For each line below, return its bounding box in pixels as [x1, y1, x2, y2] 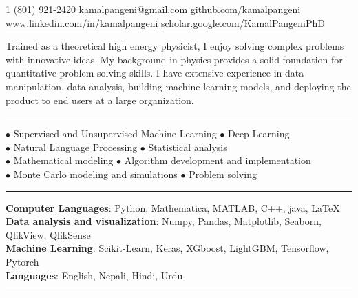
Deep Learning [227, 126, 290, 141]
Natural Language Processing [13, 139, 138, 154]
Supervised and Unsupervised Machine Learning [13, 126, 217, 141]
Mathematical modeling [13, 153, 114, 168]
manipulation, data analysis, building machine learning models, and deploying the [6, 79, 351, 93]
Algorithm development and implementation [124, 153, 311, 168]
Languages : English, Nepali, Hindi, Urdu [6, 268, 183, 282]
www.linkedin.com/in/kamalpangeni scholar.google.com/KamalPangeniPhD [6, 15, 325, 30]
